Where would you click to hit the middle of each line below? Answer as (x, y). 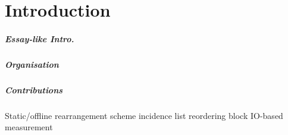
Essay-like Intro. (40, 38)
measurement (29, 127)
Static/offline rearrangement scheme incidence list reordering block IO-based (144, 115)
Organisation (32, 64)
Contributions (34, 90)
